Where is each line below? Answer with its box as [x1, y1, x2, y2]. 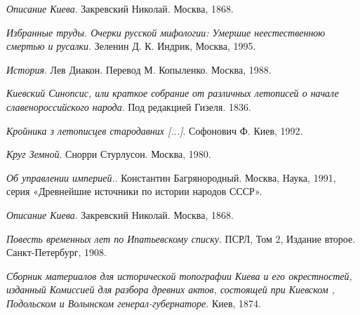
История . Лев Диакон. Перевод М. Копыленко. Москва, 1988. [6, 62, 272, 76]
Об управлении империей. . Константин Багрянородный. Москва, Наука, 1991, [6, 170, 336, 185]
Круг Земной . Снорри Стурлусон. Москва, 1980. [6, 147, 211, 161]
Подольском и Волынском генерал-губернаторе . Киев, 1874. [6, 295, 261, 310]
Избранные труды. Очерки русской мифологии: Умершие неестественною [6, 25, 326, 39]
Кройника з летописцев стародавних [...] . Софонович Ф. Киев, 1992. [6, 123, 303, 138]
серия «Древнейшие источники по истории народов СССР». [6, 184, 262, 199]
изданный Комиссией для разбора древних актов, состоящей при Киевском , [6, 282, 335, 297]
